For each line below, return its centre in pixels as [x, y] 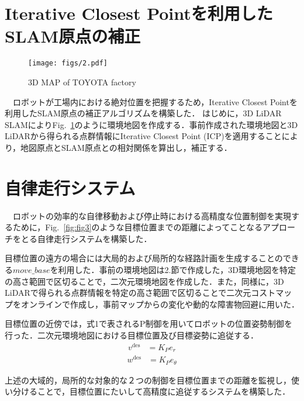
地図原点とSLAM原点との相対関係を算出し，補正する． [126, 147]
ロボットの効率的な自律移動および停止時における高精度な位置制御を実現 [152, 215]
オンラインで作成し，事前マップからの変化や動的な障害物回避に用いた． [160, 304]
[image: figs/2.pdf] [68, 63]
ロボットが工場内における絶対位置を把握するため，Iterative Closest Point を [155, 101]
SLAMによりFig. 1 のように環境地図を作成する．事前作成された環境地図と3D [151, 124]
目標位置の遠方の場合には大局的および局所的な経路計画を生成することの [144, 258]
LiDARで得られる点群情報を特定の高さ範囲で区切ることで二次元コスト [140, 293]
